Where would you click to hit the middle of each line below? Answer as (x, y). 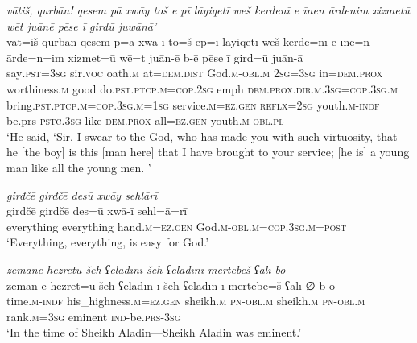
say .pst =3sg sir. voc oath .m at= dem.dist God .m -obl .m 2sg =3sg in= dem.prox (195, 73)
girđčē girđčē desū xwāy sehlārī (82, 194)
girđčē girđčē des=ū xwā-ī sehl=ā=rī (97, 211)
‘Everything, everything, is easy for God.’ (108, 242)
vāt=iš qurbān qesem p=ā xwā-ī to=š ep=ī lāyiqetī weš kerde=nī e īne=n (188, 41)
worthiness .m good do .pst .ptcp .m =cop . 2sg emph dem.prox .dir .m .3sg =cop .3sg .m (202, 88)
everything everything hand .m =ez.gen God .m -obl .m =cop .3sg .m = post (177, 226)
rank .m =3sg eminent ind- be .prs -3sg (94, 316)
